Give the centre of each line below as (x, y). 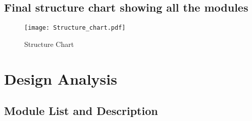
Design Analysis (61, 78)
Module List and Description (81, 111)
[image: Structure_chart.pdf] (75, 28)
